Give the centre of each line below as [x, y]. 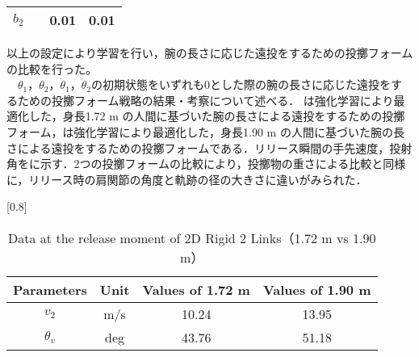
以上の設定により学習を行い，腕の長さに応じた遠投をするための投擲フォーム [210, 52]
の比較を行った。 [52, 68]
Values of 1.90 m [317, 289]
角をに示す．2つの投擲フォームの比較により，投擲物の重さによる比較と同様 [206, 164]
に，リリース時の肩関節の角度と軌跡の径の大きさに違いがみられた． [187, 179]
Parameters [50, 289]
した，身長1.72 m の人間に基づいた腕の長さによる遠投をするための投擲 [217, 116]
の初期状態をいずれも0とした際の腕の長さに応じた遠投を [241, 84]
